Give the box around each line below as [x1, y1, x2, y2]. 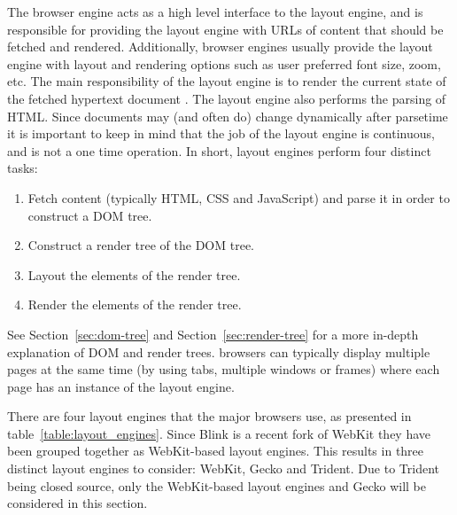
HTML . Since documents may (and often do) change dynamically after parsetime [7, 106, 448, 125]
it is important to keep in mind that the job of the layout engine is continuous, [7, 124, 435, 143]
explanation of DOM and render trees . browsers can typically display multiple [7, 342, 430, 361]
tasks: [7, 159, 38, 177]
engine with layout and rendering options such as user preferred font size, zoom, [7, 54, 441, 73]
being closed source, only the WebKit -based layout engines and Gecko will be [7, 476, 426, 495]
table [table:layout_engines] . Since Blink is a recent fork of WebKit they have [7, 424, 431, 442]
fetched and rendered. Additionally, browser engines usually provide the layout [7, 37, 433, 56]
